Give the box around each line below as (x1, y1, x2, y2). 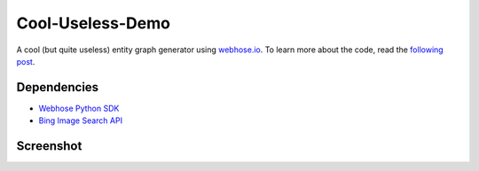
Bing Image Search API (38, 115, 123, 126)
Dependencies (16, 80, 99, 95)
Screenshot (16, 138, 82, 154)
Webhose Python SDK (38, 103, 120, 113)
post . (16, 56, 35, 66)
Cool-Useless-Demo (16, 13, 170, 33)
